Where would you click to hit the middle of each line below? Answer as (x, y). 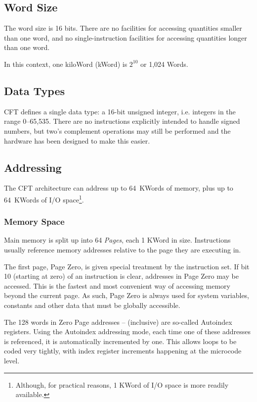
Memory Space (34, 222)
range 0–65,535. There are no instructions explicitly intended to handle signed (122, 121)
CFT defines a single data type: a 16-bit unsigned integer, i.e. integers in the (120, 111)
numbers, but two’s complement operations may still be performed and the (117, 130)
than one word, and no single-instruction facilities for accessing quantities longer (126, 37)
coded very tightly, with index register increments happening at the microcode (123, 351)
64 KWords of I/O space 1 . (44, 199)
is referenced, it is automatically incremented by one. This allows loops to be (120, 341)
